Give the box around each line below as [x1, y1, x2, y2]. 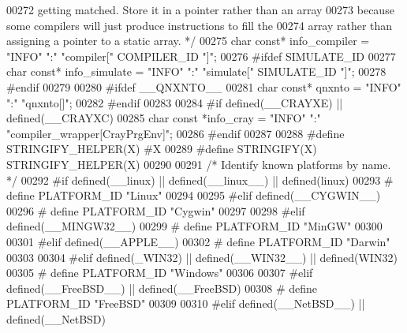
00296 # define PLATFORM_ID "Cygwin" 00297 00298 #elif [6, 202, 305, 219]
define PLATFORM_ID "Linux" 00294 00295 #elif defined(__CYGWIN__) [6, 187, 381, 204]
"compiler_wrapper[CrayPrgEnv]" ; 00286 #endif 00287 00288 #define [6, 125, 345, 141]
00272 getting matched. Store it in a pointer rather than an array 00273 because [6, 2, 394, 17]
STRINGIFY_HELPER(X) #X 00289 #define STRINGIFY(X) [6, 140, 317, 157]
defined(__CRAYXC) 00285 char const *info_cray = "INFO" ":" [6, 110, 321, 126]
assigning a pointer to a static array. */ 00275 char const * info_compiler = [6, 32, 370, 49]
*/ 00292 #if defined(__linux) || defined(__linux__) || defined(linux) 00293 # [6, 171, 394, 188]
